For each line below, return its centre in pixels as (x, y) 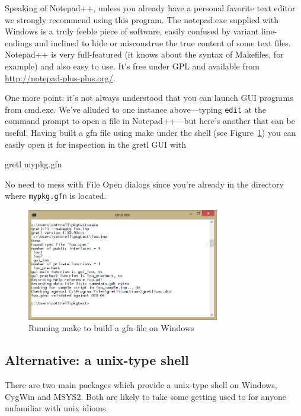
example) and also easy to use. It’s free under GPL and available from (132, 66)
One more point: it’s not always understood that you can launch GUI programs (149, 98)
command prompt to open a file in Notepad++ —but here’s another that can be (150, 121)
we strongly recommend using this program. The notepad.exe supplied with (142, 19)
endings (18, 42)
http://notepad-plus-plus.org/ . (60, 77)
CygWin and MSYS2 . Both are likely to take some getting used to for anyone (145, 396)
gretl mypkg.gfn (33, 164)
